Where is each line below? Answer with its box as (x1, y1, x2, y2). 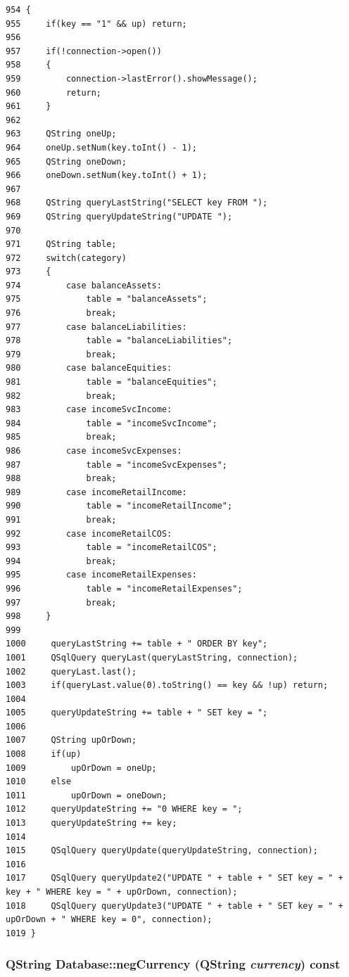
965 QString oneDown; (6, 156, 127, 167)
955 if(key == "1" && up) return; (6, 18, 187, 29)
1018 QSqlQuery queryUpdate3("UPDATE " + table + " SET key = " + (6, 900, 343, 911)
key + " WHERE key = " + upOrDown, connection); (6, 887, 238, 897)
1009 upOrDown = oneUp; (6, 762, 157, 773)
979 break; (6, 349, 117, 359)
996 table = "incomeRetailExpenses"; (6, 583, 243, 594)
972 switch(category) (6, 253, 127, 263)
